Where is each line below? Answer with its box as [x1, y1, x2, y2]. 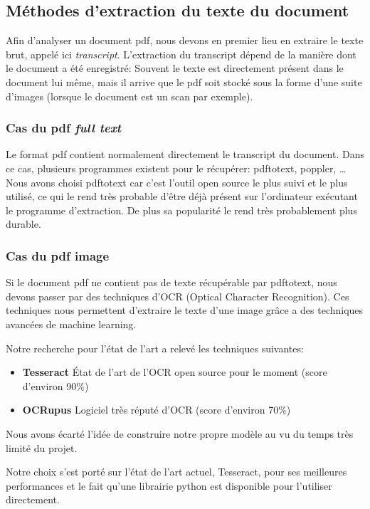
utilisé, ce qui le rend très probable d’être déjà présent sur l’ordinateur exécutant [6, 189, 358, 204]
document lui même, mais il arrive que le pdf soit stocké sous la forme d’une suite [6, 74, 362, 89]
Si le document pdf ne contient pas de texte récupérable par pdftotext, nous [6, 275, 337, 290]
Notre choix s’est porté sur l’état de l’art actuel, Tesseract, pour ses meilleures [6, 464, 347, 479]
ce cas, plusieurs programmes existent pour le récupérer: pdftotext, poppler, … [6, 160, 347, 175]
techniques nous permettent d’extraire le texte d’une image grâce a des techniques [6, 303, 364, 318]
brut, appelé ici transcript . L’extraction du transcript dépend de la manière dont [6, 46, 356, 61]
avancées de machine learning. [6, 316, 137, 331]
